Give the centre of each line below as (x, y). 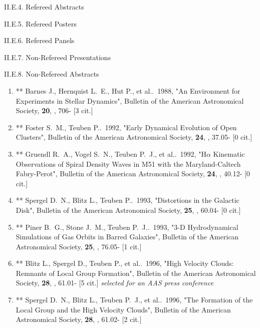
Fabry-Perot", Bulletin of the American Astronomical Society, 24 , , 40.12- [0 (133, 174)
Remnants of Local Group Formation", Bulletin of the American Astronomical (136, 273)
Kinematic (229, 153)
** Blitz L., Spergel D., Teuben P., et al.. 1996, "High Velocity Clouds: (125, 263)
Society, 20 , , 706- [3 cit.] (54, 110)
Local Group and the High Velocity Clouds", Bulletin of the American (123, 309)
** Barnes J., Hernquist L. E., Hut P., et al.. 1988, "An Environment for (128, 90)
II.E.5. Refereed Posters (41, 23)
